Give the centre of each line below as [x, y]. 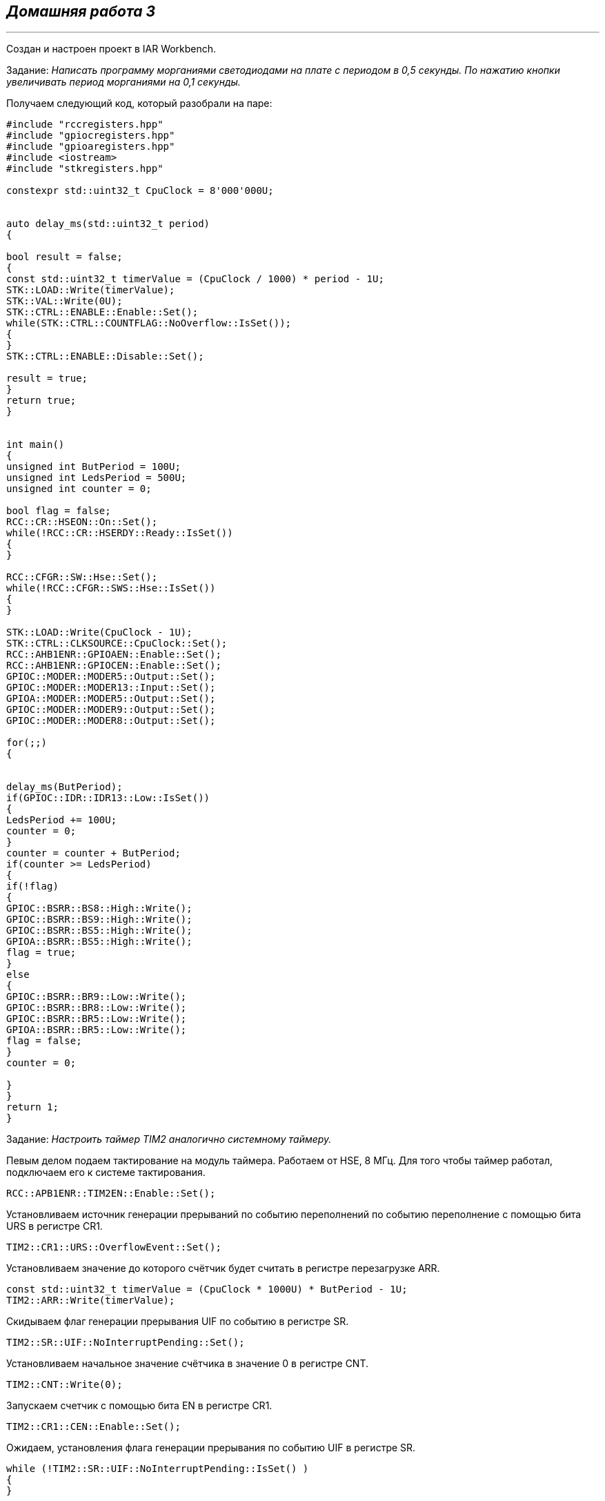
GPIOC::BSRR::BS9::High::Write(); [99, 920]
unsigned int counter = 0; [79, 489]
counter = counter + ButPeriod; [93, 853]
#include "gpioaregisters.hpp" [91, 147]
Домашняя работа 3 [81, 11]
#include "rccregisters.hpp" [85, 125]
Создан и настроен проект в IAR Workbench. [111, 49]
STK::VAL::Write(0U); [65, 301]
